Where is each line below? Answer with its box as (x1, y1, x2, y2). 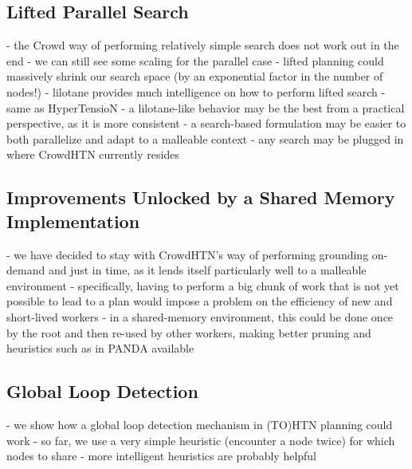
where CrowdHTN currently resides (6, 146, 179, 163)
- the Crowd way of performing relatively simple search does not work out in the (6, 37, 399, 53)
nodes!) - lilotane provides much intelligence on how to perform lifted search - (6, 83, 386, 100)
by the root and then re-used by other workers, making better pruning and (6, 324, 371, 341)
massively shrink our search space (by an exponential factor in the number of (6, 68, 383, 85)
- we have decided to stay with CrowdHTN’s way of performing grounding (6, 246, 369, 262)
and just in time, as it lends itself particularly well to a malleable (48, 262, 367, 278)
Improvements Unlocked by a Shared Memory (6, 185, 395, 210)
